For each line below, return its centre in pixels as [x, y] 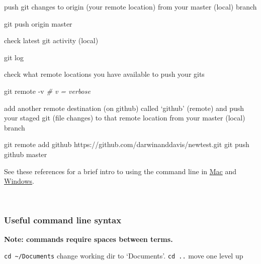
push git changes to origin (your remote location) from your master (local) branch [130, 7]
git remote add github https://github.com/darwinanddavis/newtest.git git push [127, 144]
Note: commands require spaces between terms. [89, 239]
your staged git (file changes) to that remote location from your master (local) [125, 118]
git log [14, 57]
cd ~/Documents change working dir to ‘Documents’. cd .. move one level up [124, 256]
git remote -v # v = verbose [47, 91]
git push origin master [38, 23]
